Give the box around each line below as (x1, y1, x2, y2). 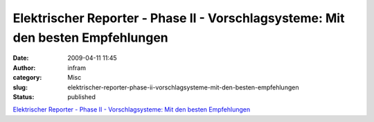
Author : (12, 63, 36, 72)
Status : (12, 92, 35, 101)
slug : (12, 83, 28, 91)
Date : (12, 54, 29, 62)
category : (12, 73, 42, 82)
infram (67, 63, 87, 72)
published (67, 92, 96, 101)
